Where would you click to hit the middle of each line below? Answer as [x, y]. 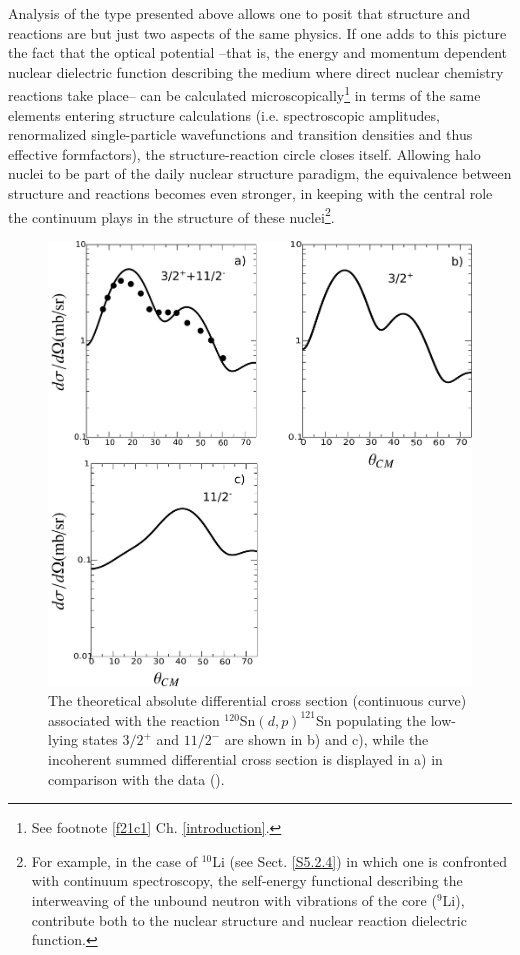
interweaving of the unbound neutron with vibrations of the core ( [234, 899]
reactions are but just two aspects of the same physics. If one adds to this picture [257, 32]
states [100, 739]
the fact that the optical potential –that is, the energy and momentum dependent [258, 52]
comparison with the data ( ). [136, 778]
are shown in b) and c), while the [326, 739]
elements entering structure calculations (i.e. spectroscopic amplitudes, [224, 114]
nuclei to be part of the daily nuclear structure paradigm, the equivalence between [260, 173]
